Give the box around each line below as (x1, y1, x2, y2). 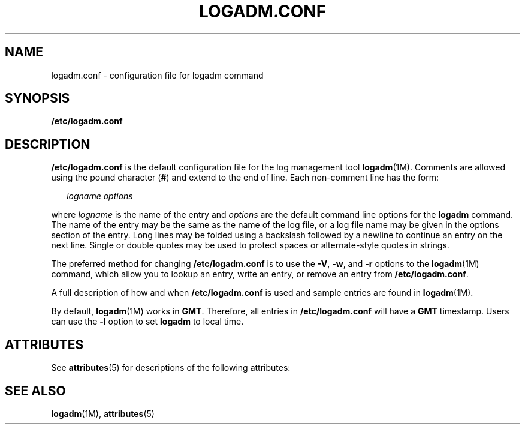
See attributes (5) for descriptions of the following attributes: (51, 362, 291, 373)
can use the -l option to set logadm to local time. (51, 316, 244, 327)
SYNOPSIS (5, 91, 70, 106)
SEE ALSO (5, 383, 66, 398)
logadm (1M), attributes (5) (51, 408, 155, 419)
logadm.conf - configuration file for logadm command (51, 70, 264, 80)
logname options (67, 191, 133, 202)
